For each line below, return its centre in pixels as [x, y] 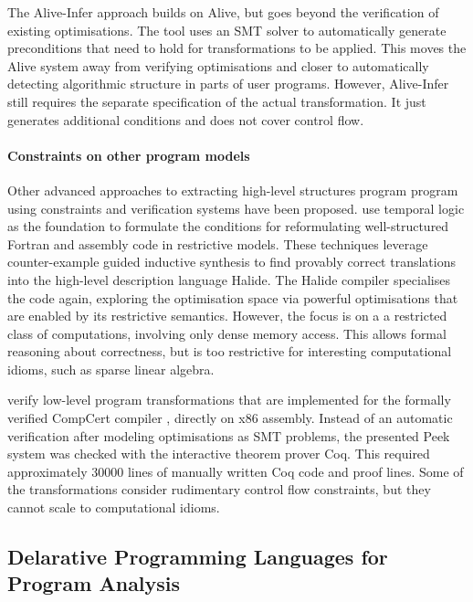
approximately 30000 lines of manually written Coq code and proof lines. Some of [236, 471]
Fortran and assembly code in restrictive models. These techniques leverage [218, 243]
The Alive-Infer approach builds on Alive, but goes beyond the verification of [223, 12]
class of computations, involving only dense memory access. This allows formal [227, 333]
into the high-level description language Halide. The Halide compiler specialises [229, 279]
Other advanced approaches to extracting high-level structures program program [233, 190]
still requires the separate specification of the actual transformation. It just [217, 101]
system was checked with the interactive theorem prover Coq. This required [219, 454]
